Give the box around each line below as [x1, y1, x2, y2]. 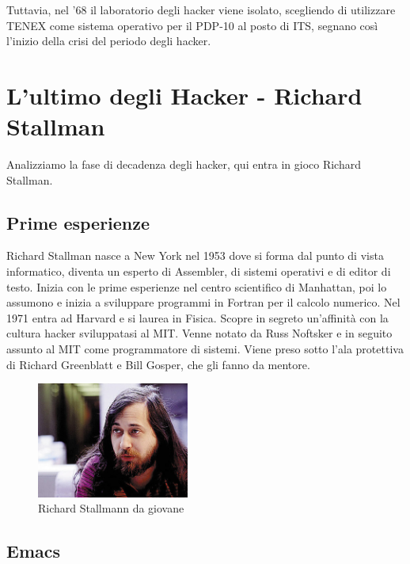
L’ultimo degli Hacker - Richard [6, 78, 363, 111]
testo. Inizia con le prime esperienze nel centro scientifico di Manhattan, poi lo [6, 278, 387, 295]
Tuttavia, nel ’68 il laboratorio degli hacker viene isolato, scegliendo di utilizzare [6, 2, 396, 17]
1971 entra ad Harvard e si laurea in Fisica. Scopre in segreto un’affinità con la [6, 309, 389, 326]
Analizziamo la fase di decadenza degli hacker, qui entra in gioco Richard [6, 156, 361, 173]
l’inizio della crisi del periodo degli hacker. [6, 32, 211, 49]
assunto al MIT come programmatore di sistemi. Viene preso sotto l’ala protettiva [6, 341, 404, 357]
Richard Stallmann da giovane [38, 500, 184, 516]
